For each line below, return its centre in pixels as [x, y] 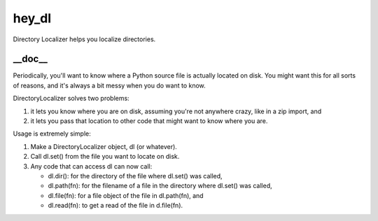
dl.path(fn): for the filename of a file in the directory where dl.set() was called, [160, 186]
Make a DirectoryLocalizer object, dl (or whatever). [104, 146]
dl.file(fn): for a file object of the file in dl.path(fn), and [126, 195]
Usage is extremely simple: [52, 134]
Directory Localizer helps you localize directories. [84, 39]
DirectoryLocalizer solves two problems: [71, 99]
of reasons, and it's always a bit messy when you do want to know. [109, 85]
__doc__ [30, 59]
